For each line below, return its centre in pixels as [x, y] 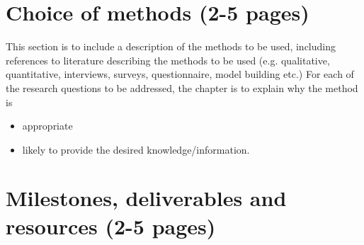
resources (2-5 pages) [111, 226]
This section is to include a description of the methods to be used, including [171, 46]
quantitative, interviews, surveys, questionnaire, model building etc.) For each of [180, 74]
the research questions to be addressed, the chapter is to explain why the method [182, 87]
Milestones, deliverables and [146, 198]
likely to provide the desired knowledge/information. [136, 149]
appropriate [47, 126]
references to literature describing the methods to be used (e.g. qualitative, [168, 60]
